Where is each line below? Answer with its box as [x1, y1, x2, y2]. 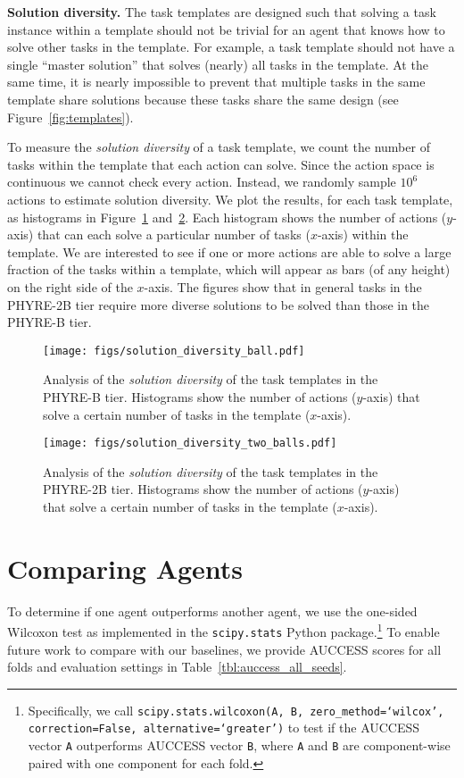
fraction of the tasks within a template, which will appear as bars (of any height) [7, 260, 451, 279]
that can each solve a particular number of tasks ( [37, 225, 311, 244]
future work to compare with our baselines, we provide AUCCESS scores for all [7, 640, 442, 658]
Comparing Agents [7, 549, 244, 586]
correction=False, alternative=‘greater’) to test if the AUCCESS [28, 718, 420, 737]
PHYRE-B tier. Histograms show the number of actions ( [43, 387, 357, 406]
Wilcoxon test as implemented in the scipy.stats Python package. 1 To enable [7, 620, 440, 640]
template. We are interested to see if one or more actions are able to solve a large [7, 242, 452, 261]
